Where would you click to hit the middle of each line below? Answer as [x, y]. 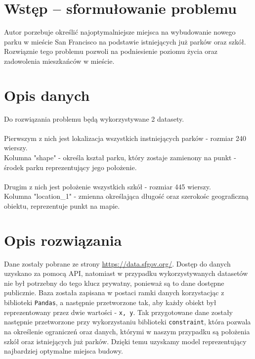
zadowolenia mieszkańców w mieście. [59, 61]
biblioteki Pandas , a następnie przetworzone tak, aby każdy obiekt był [110, 302]
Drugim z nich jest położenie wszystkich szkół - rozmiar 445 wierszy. [107, 186]
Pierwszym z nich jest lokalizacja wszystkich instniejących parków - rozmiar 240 [125, 138]
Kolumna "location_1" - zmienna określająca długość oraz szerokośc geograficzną [126, 196]
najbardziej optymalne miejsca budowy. [64, 351]
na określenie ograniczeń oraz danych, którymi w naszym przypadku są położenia [127, 332]
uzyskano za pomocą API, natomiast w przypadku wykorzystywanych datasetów [126, 273]
